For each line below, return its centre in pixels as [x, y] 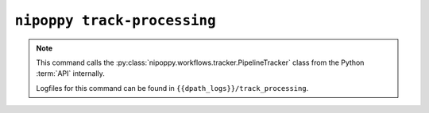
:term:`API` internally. [70, 73]
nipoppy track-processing [115, 21]
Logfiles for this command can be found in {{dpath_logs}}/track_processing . [172, 88]
